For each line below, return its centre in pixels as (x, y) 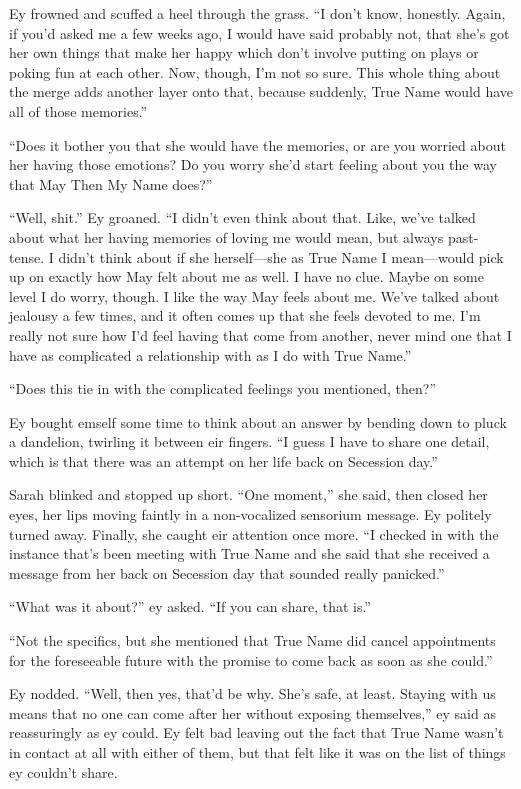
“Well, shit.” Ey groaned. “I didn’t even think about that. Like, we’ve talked (242, 217)
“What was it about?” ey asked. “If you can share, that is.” (190, 606)
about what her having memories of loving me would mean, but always (226, 236)
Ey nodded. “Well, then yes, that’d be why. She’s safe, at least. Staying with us (252, 693)
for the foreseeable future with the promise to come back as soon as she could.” (251, 659)
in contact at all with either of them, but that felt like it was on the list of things (257, 752)
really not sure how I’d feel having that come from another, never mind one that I (260, 334)
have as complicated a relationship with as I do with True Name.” (210, 354)
